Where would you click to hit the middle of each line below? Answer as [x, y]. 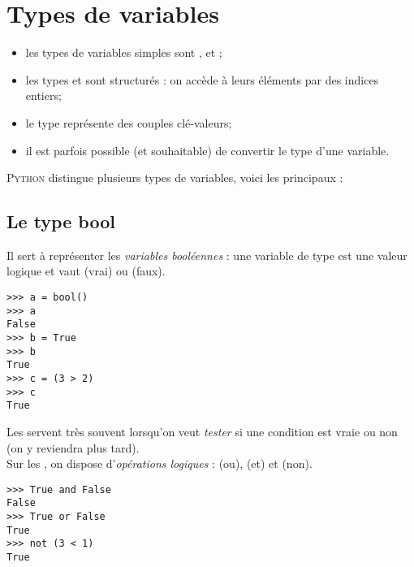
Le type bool [61, 221]
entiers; [43, 95]
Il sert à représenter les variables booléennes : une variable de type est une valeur [207, 255]
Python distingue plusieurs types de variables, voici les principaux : [175, 177]
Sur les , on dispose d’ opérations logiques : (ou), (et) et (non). [160, 463]
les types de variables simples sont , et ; [124, 52]
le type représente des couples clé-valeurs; [129, 122]
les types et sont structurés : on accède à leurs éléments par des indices [202, 79]
